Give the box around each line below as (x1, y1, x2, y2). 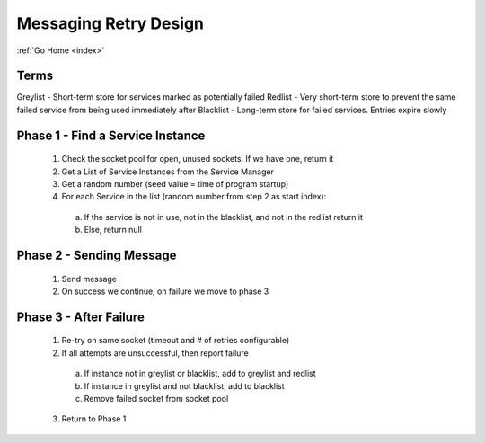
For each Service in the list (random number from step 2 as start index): (61, 191, 327, 202)
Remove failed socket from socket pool (84, 393, 229, 403)
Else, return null (84, 225, 143, 235)
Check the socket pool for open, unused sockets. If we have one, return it (61, 154, 334, 164)
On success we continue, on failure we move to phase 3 (61, 286, 269, 297)
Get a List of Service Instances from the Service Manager (61, 166, 274, 177)
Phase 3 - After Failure (16, 309, 145, 324)
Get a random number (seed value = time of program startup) (61, 179, 289, 190)
